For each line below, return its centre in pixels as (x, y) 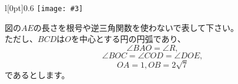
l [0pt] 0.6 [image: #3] (44, 8)
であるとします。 (37, 75)
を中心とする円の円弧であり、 (128, 39)
